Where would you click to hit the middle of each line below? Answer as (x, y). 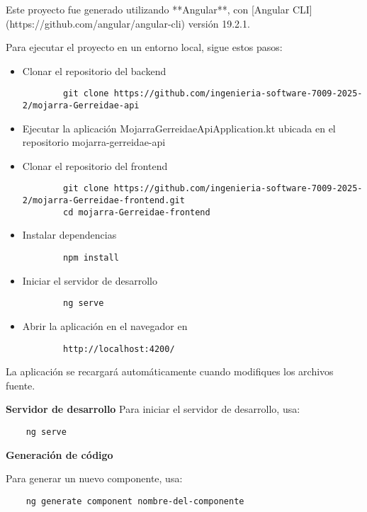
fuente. (21, 385)
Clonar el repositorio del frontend (95, 165)
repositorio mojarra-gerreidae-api (94, 142)
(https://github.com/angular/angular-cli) (95, 23)
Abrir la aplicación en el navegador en (105, 325)
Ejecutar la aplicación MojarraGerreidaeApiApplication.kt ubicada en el (179, 128)
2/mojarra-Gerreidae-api (81, 106)
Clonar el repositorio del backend (94, 70)
